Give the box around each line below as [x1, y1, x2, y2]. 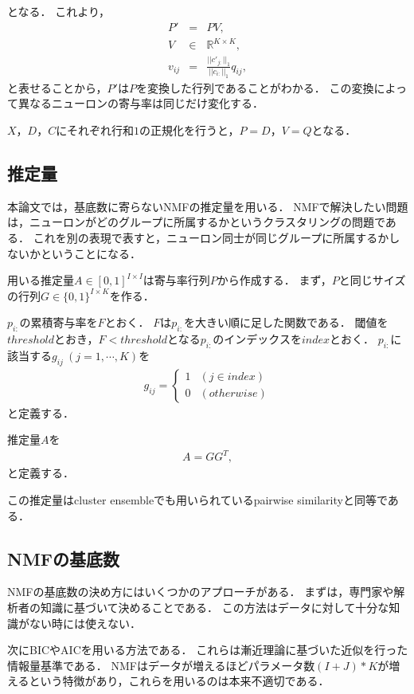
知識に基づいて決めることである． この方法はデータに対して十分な [40, 599, 389, 616]
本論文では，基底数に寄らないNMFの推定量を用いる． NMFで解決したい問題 [7, 198, 408, 214]
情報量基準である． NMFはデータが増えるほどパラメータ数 [7, 657, 315, 673]
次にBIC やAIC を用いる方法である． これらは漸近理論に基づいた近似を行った [7, 641, 408, 658]
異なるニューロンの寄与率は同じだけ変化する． [18, 95, 264, 112]
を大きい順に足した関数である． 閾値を [183, 314, 389, 331]
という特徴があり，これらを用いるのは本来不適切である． [29, 672, 330, 689]
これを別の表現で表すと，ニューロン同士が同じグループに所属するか [33, 229, 389, 245]
